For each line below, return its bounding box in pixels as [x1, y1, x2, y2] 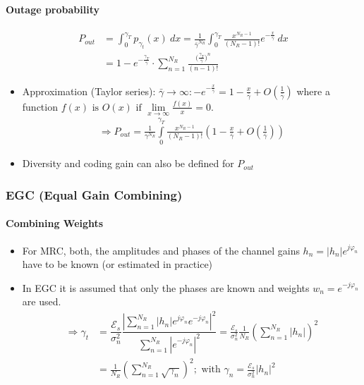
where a [296, 83, 330, 98]
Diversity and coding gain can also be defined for [22, 156, 234, 171]
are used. [22, 294, 61, 309]
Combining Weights [6, 216, 104, 231]
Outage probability [6, 1, 99, 16]
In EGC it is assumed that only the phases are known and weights [22, 280, 310, 295]
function [22, 99, 58, 114]
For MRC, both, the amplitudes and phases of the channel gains [22, 243, 300, 257]
